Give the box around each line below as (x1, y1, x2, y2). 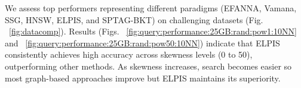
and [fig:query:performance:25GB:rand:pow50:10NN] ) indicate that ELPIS (5, 36, 280, 49)
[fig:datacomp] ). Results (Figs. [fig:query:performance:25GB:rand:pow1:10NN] (9, 25, 297, 37)
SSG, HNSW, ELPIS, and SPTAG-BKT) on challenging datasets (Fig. (5, 13, 263, 26)
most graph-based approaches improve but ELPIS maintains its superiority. (5, 71, 281, 84)
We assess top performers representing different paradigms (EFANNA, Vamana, (5, 2, 297, 14)
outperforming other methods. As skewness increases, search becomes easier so (5, 59, 292, 72)
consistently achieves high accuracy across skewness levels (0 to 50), (5, 48, 253, 61)
